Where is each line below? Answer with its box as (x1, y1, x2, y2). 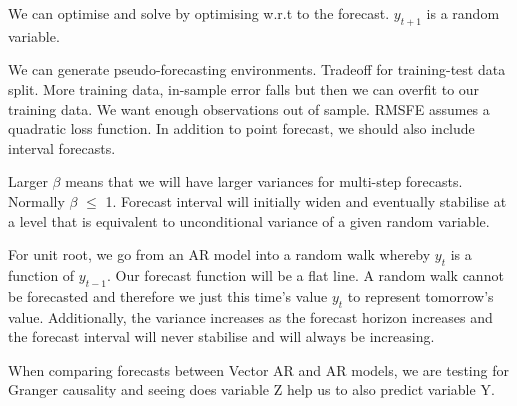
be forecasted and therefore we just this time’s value (8, 285, 328, 306)
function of (8, 264, 75, 285)
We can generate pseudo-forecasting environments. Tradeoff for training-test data (8, 59, 506, 80)
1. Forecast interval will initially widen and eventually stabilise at (105, 190, 507, 211)
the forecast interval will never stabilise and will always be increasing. (8, 326, 435, 347)
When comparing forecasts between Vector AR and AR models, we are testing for (8, 359, 509, 380)
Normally (8, 190, 65, 211)
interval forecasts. (8, 137, 116, 158)
